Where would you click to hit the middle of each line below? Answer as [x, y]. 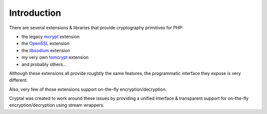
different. [19, 80]
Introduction [35, 13]
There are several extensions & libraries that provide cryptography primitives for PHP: [96, 28]
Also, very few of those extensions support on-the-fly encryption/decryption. [88, 89]
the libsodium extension [46, 50]
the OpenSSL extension [45, 43]
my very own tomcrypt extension [55, 57]
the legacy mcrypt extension [51, 37]
